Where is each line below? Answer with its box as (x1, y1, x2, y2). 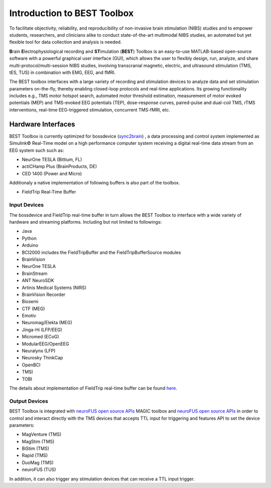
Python (22, 235, 37, 241)
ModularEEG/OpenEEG (22, 341, 69, 347)
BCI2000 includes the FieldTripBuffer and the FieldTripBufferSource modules (22, 249, 181, 255)
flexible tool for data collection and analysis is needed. (9, 39, 122, 45)
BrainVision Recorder (22, 291, 66, 298)
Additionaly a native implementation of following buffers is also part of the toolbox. (9, 180, 180, 186)
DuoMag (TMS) (22, 459, 54, 465)
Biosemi (22, 299, 39, 305)
